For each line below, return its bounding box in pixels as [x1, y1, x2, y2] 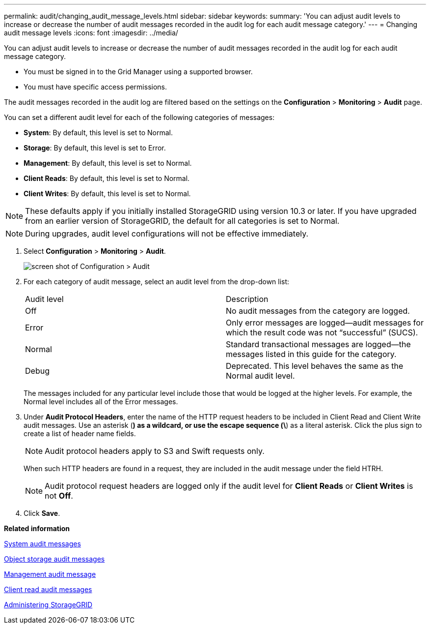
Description [226, 294, 269, 304]
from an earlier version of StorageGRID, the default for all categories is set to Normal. [25, 216, 340, 226]
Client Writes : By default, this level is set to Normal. [24, 189, 191, 198]
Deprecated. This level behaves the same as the [226, 361, 403, 371]
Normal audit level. [226, 371, 295, 381]
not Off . [45, 491, 73, 501]
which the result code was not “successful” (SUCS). [226, 328, 418, 337]
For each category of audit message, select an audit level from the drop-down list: [24, 277, 290, 286]
